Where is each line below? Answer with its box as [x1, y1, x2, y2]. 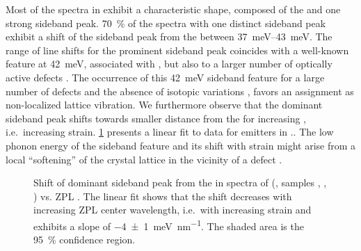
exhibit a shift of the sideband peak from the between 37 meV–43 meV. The [6, 29, 332, 44]
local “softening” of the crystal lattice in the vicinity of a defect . [6, 152, 282, 166]
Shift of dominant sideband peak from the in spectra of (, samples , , [33, 175, 327, 190]
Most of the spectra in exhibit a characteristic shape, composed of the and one [6, 2, 341, 16]
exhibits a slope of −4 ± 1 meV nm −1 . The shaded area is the [33, 216, 304, 233]
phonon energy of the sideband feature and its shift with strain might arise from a [6, 138, 356, 152]
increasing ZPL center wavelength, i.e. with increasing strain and [33, 202, 312, 217]
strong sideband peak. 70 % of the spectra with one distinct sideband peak [6, 15, 326, 30]
